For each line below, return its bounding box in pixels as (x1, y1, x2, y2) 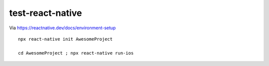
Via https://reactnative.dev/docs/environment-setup (9, 25, 116, 31)
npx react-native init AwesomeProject (18, 36, 113, 42)
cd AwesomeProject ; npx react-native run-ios (18, 50, 134, 56)
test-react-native (9, 7, 82, 18)
